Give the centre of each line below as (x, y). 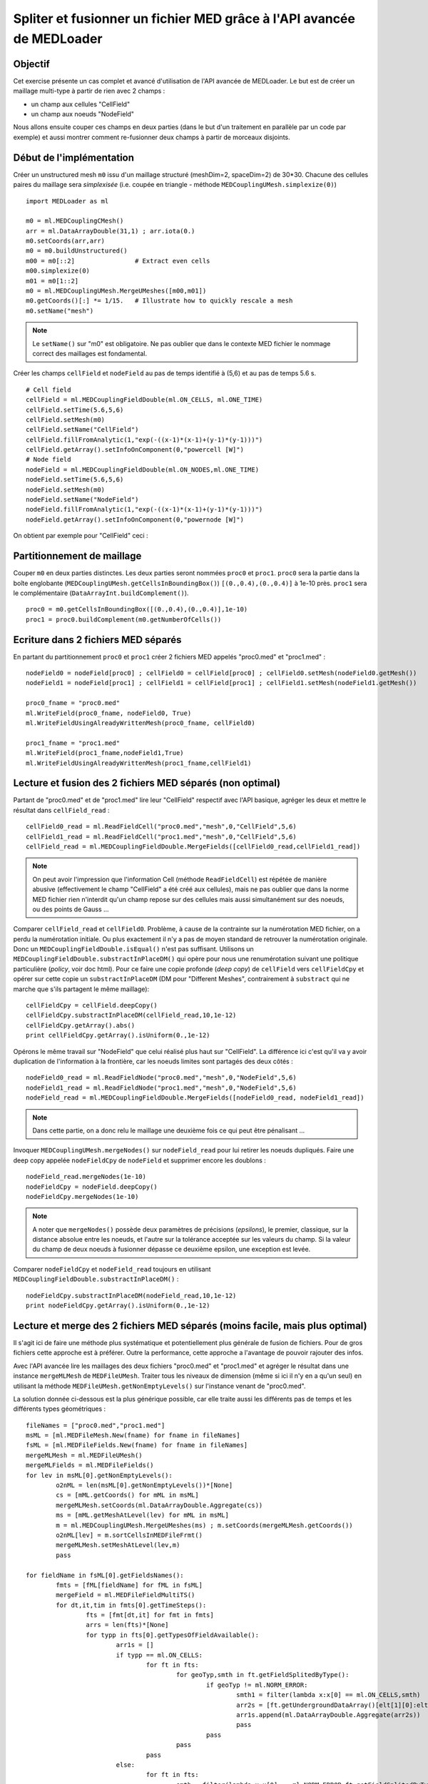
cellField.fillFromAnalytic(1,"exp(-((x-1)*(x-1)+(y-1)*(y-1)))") (144, 440)
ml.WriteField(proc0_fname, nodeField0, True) (109, 713)
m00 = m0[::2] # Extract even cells (118, 261)
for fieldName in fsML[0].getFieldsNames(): (105, 1575)
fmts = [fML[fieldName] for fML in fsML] (129, 1585)
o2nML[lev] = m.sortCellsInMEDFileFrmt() (129, 1535)
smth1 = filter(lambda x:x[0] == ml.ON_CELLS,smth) (328, 1695)
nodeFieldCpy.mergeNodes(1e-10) (82, 1196)
